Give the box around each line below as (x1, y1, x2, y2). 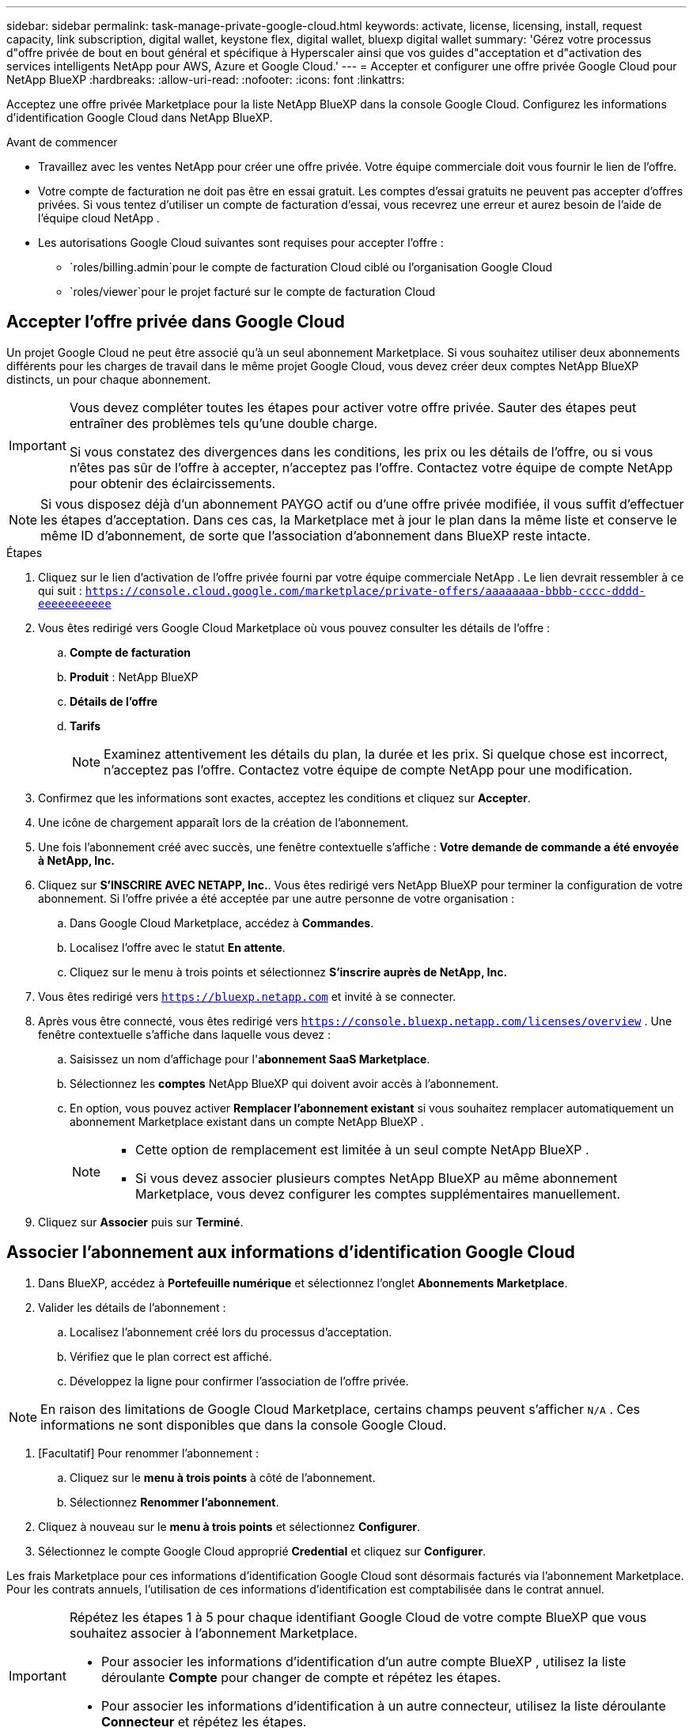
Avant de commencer (6, 135, 118, 149)
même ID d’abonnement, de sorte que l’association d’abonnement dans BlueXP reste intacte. (40, 527, 591, 544)
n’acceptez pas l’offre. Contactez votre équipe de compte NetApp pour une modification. (104, 761, 633, 778)
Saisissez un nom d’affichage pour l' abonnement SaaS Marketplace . (70, 1052, 430, 1066)
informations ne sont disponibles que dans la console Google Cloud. (40, 1416, 447, 1433)
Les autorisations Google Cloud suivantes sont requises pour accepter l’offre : (38, 236, 444, 249)
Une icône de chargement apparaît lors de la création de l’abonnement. (38, 815, 409, 829)
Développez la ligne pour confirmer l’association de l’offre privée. (70, 1374, 409, 1388)
